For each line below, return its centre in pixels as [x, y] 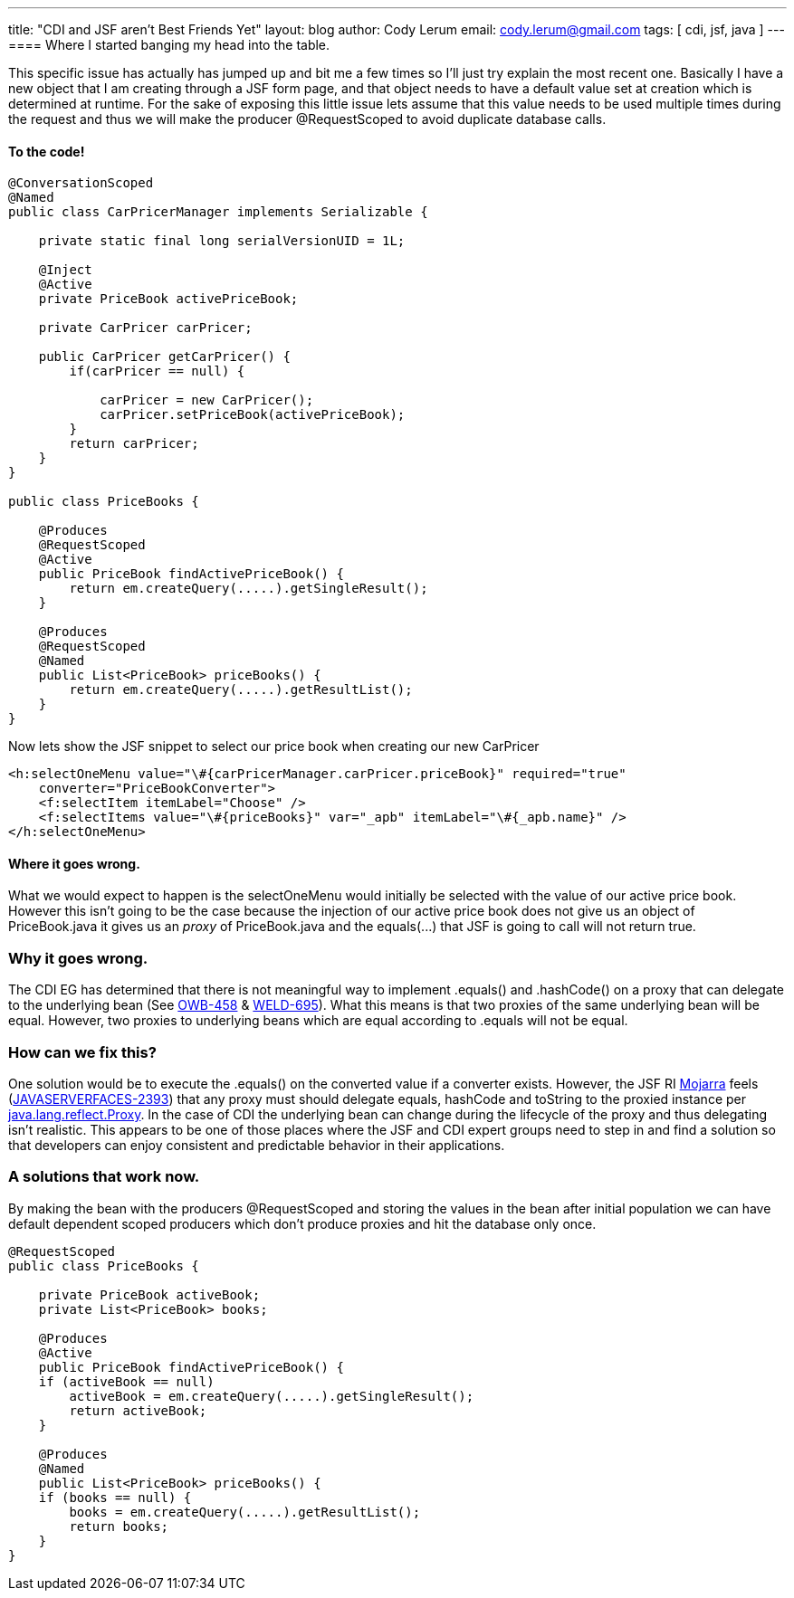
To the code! [47, 151]
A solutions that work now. [104, 1177]
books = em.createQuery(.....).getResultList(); [245, 1512]
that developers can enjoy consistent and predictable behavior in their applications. [257, 1145]
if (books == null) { [115, 1497]
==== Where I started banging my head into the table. [169, 45]
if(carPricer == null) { [157, 371]
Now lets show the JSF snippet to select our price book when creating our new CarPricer [274, 747]
